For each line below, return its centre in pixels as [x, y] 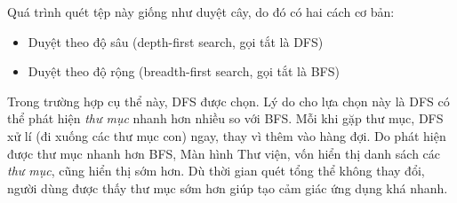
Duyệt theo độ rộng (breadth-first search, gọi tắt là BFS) [184, 71]
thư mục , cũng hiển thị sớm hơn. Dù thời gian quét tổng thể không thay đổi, [216, 171]
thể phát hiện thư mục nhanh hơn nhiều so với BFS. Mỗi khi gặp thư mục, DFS [225, 118]
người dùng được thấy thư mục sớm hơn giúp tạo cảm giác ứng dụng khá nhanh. [228, 187]
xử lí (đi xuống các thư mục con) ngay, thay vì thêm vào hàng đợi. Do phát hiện [227, 135]
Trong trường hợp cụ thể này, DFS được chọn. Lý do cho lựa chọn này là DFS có [228, 101]
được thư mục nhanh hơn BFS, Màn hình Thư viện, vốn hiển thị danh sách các [224, 153]
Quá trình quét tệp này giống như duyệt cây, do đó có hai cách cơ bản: [201, 12]
